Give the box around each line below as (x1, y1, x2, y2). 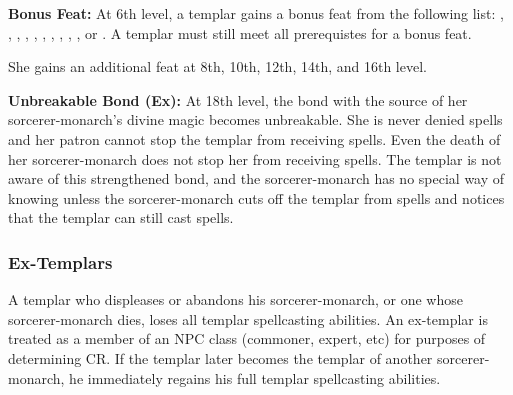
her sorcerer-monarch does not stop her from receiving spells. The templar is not (8, 148, 502, 169)
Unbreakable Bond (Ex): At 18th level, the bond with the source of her (8, 89, 468, 110)
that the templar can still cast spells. (8, 207, 234, 228)
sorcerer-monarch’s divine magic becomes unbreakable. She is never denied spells (8, 109, 503, 130)
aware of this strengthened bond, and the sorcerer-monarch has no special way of (8, 168, 505, 189)
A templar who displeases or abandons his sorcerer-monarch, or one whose (8, 289, 463, 310)
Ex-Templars (8, 249, 113, 274)
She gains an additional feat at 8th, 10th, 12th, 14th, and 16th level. (8, 56, 427, 77)
